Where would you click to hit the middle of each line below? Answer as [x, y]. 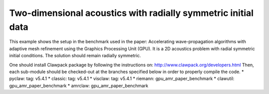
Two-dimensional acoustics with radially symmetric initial [132, 13]
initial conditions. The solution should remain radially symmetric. [75, 56]
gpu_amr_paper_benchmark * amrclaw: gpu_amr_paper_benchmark [79, 86]
